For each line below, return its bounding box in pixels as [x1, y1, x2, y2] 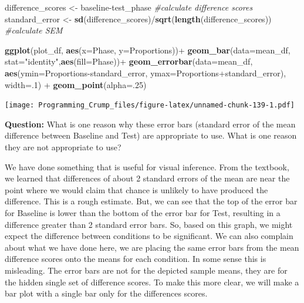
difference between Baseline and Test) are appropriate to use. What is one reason [5, 129, 297, 142]
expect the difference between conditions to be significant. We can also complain [5, 230, 293, 242]
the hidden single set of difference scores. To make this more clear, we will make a [5, 275, 299, 288]
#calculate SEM [5, 24, 63, 36]
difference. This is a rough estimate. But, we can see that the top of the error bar [5, 195, 298, 207]
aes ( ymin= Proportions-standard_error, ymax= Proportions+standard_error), [5, 66, 286, 79]
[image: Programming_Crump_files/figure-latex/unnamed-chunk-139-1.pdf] [5, 101, 295, 110]
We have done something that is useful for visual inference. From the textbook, [5, 160, 289, 173]
